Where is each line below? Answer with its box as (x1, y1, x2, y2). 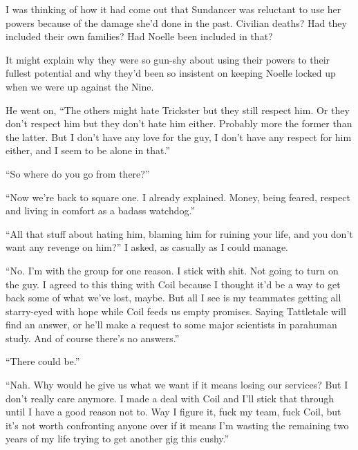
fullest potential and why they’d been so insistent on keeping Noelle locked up (6, 66, 336, 80)
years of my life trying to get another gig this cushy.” (6, 431, 229, 446)
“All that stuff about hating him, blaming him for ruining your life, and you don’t (6, 226, 353, 241)
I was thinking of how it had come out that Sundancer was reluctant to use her (6, 2, 341, 16)
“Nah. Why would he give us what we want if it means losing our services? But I (6, 377, 348, 392)
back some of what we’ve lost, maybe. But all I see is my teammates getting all (6, 290, 341, 305)
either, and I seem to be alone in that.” (6, 143, 171, 158)
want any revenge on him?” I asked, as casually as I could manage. (6, 240, 289, 254)
